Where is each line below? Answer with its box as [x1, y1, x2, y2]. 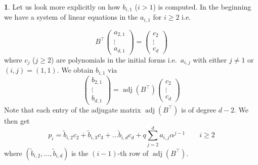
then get [4, 115, 30, 126]
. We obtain [57, 65, 94, 75]
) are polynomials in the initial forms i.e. [51, 54, 177, 65]
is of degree [181, 104, 216, 115]
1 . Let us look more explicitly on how [4, 2, 120, 12]
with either [193, 54, 227, 65]
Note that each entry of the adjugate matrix [4, 104, 141, 115]
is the [71, 147, 89, 158]
